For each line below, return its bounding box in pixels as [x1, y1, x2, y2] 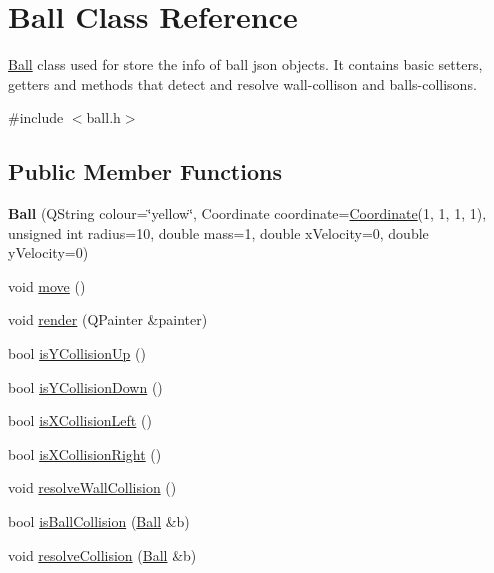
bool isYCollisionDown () [8, 376, 163, 397]
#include [8, 107, 64, 128]
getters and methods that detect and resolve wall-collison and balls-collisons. [8, 73, 477, 94]
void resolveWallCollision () [8, 477, 177, 498]
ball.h [86, 107, 121, 128]
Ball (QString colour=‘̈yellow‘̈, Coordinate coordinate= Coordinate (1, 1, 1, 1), [8, 203, 487, 224]
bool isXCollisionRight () [8, 443, 162, 464]
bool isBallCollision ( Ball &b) [8, 511, 190, 532]
